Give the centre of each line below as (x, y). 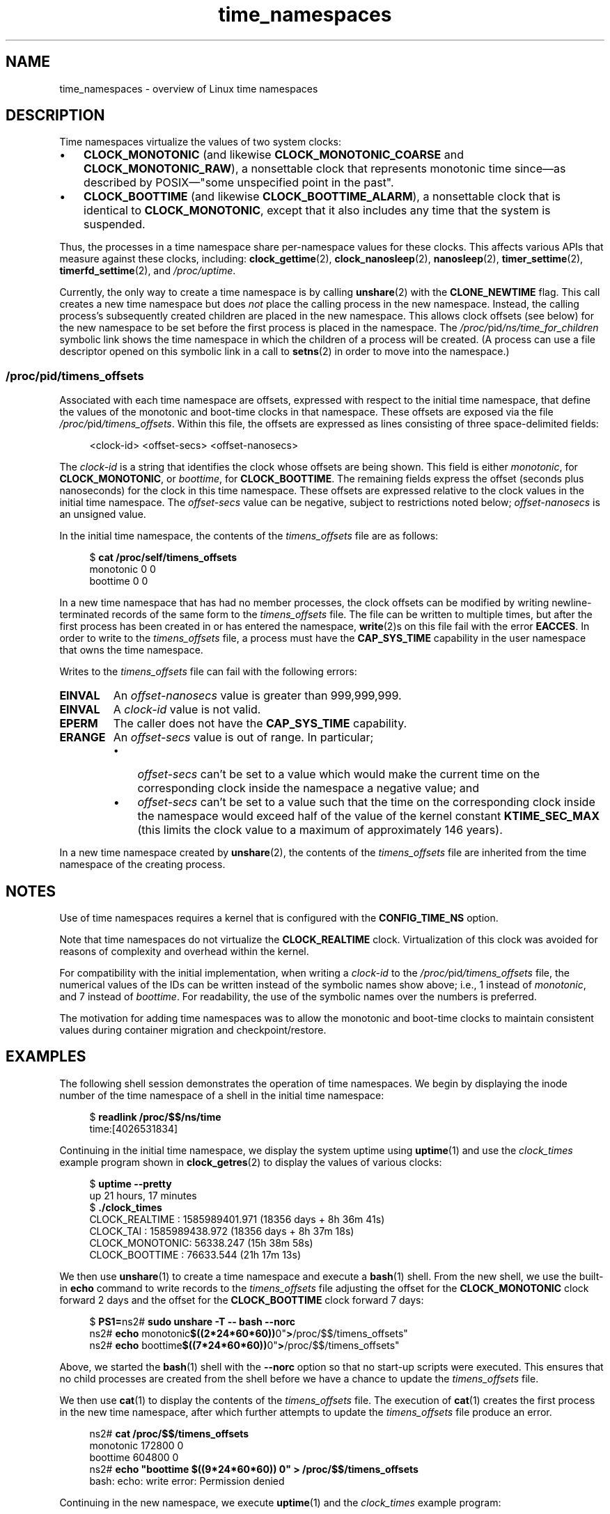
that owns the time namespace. (131, 650)
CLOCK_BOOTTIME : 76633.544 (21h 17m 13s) (195, 1254)
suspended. (115, 224)
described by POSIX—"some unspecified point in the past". (239, 183)
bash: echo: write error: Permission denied (187, 1481)
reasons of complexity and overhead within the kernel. (184, 952)
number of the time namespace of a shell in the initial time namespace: (222, 1095)
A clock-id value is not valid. (187, 710)
